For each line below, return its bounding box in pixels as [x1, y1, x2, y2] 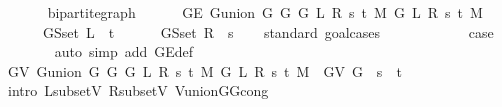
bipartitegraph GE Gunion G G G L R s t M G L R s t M [47, 2, 483, 22]
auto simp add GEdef [54, 41, 194, 62]
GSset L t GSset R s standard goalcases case [42, 21, 494, 42]
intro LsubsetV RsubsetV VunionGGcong [7, 80, 269, 101]
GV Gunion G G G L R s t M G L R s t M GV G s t [7, 60, 402, 81]
